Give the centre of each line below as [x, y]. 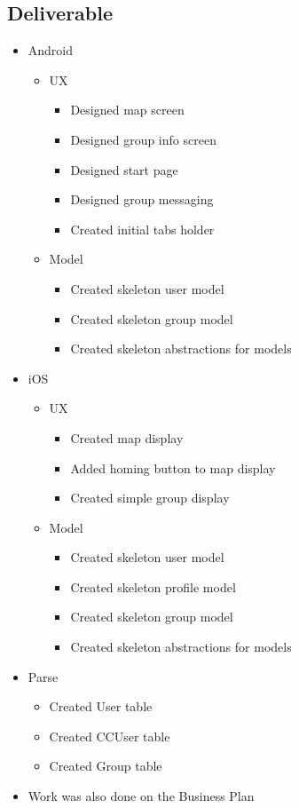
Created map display [127, 437]
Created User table [101, 706]
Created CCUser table [110, 736]
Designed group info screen [143, 139]
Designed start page [124, 169]
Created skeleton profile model [153, 586]
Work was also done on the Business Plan [141, 796]
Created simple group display [150, 498]
